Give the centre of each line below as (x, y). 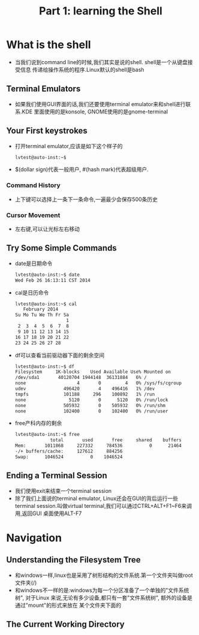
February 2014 (41, 309)
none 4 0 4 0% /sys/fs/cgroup (98, 383)
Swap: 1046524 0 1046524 (69, 457)
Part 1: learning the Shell (101, 11)
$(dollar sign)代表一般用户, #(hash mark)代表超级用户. (82, 170)
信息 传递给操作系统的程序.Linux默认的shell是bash (82, 70)
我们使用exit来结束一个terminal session (63, 490)
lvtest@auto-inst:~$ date (47, 275)
